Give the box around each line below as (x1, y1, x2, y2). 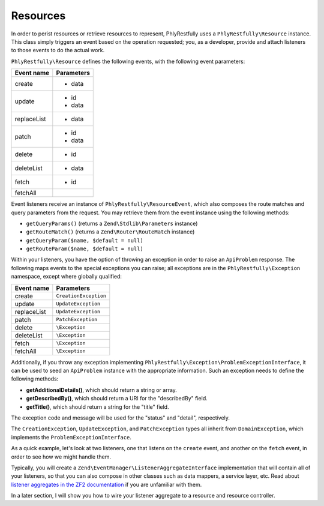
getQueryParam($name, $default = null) (26, 237, 143, 244)
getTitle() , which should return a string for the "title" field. (26, 403, 169, 411)
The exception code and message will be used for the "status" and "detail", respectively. (11, 414, 230, 421)
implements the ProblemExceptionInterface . (11, 433, 131, 441)
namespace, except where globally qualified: (11, 273, 122, 280)
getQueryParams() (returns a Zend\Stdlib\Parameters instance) (26, 220, 198, 227)
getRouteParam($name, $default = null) (26, 245, 143, 252)
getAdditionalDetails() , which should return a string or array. (26, 386, 177, 393)
